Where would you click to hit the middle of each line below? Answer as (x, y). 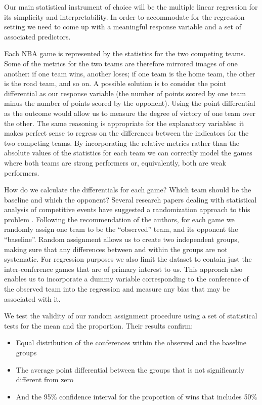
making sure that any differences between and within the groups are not (116, 249)
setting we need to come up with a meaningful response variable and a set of (123, 27)
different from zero (45, 379)
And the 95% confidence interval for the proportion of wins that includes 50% (137, 396)
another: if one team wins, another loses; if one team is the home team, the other (130, 73)
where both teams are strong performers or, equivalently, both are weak (115, 162)
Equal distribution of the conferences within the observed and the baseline (131, 342)
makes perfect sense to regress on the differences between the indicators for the (126, 133)
